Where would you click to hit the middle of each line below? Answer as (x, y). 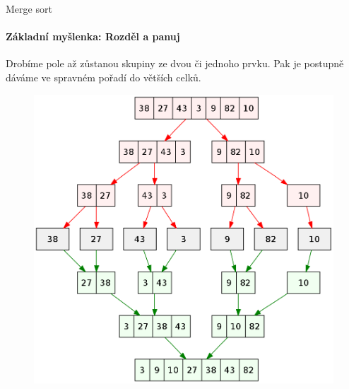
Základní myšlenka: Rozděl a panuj (93, 36)
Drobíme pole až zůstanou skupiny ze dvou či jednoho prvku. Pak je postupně (175, 63)
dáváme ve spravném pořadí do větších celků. (103, 77)
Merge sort (29, 8)
